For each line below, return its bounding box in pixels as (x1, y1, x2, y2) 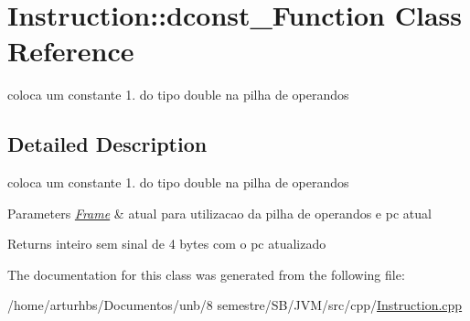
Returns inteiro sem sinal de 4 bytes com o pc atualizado (7, 234, 326, 253)
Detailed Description (7, 130, 208, 158)
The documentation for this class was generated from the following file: (7, 264, 405, 284)
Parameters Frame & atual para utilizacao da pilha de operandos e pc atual (7, 203, 432, 222)
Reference (7, 32, 134, 70)
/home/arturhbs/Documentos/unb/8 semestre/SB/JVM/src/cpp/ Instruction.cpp (7, 295, 463, 315)
